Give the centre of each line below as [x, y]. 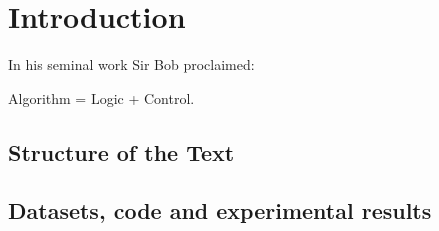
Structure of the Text [121, 151]
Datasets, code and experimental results [220, 210]
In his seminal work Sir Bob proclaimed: [131, 64]
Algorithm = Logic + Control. [101, 97]
